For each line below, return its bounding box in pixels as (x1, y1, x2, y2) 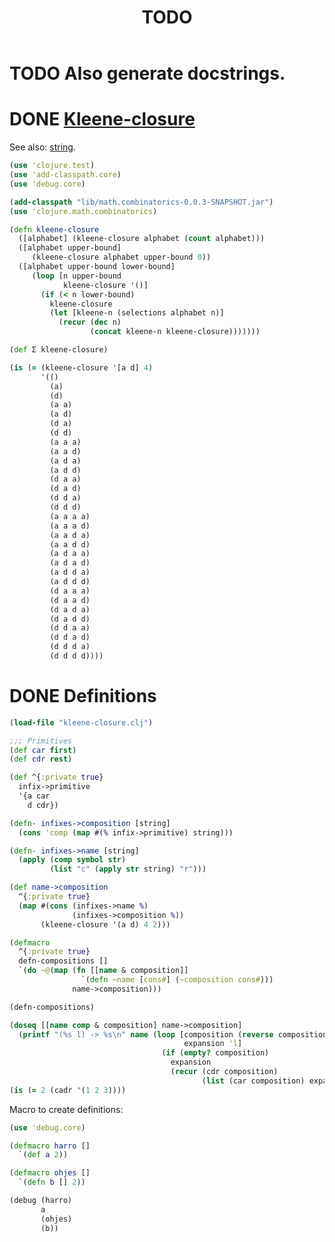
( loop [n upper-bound (31, 271, 122, 281)
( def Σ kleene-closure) (9, 345, 109, 355)
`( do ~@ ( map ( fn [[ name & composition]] (18, 966, 189, 976)
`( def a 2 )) (18, 1150, 69, 1160)
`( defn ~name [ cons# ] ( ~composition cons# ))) (80, 975, 274, 985)
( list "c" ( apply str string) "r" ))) (49, 864, 207, 875)
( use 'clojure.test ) (9, 161, 96, 171)
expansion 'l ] (183, 1039, 243, 1049)
